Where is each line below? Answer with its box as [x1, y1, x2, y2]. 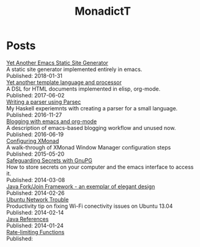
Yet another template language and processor [6, 78, 122, 86]
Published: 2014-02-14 [6, 208, 64, 216]
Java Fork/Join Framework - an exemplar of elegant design [6, 183, 155, 190]
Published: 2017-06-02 [6, 91, 65, 99]
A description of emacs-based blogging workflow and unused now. [6, 124, 176, 131]
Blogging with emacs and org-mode [6, 118, 97, 125]
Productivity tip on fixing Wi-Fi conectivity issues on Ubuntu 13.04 [6, 202, 173, 210]
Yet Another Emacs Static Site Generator [6, 59, 109, 66]
